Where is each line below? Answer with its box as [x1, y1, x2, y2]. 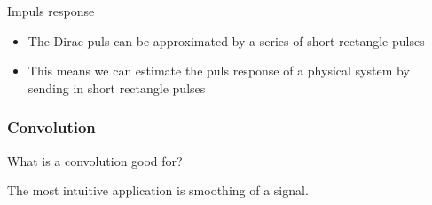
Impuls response [7, 2, 95, 20]
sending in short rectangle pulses [27, 78, 206, 97]
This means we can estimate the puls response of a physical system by [27, 61, 410, 80]
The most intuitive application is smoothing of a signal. [7, 181, 309, 200]
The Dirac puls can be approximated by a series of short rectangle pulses [27, 31, 425, 50]
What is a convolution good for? [7, 151, 183, 170]
